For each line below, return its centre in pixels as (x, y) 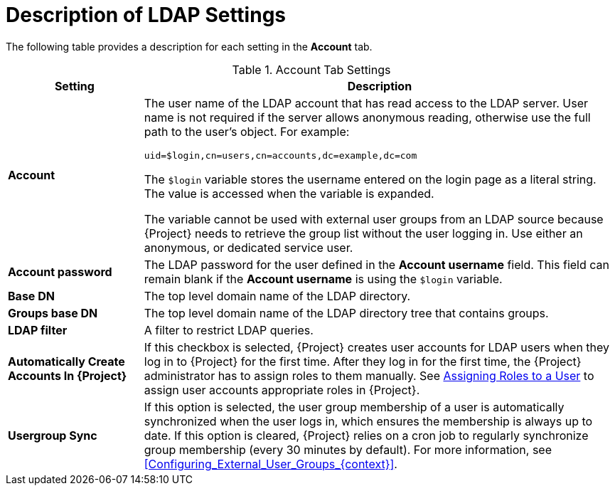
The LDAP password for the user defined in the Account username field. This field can (376, 264)
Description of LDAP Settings (146, 15)
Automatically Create (66, 361)
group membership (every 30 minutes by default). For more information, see (348, 449)
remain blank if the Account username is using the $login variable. (323, 279)
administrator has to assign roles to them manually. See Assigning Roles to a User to (369, 375)
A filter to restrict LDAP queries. (229, 330)
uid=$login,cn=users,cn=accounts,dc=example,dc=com (280, 155)
